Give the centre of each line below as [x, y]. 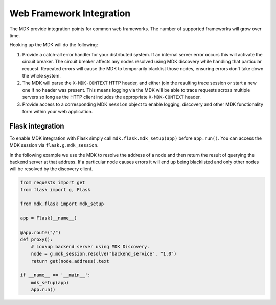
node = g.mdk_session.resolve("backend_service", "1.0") [104, 254]
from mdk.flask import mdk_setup [62, 204]
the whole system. [42, 75]
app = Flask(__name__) [49, 218]
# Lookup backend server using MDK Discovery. [90, 247]
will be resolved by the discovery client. [51, 169]
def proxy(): [37, 239]
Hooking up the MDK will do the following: [54, 45]
